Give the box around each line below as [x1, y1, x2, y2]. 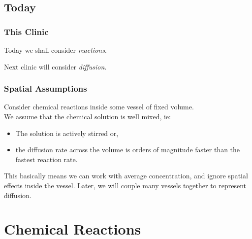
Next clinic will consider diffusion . [4, 61, 107, 71]
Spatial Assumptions [4, 82, 87, 95]
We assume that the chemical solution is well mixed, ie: [4, 111, 171, 121]
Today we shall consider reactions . [4, 45, 107, 55]
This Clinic [4, 25, 49, 37]
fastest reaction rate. [15, 154, 78, 164]
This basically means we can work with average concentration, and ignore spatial [4, 171, 248, 181]
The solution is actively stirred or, [15, 128, 119, 138]
